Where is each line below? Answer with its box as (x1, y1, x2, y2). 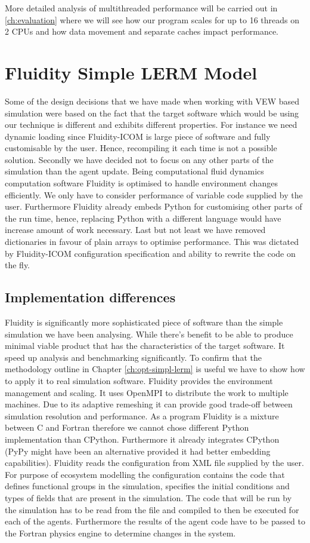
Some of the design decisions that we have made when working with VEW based (5, 94, 300, 107)
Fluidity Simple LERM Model (5, 60, 258, 84)
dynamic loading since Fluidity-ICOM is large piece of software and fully (5, 130, 271, 142)
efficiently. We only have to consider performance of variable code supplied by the (5, 188, 303, 201)
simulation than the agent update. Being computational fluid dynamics (5, 165, 264, 177)
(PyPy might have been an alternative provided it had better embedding (5, 444, 271, 457)
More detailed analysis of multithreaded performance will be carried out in (5, 2, 278, 14)
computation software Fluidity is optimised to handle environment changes (5, 177, 278, 189)
